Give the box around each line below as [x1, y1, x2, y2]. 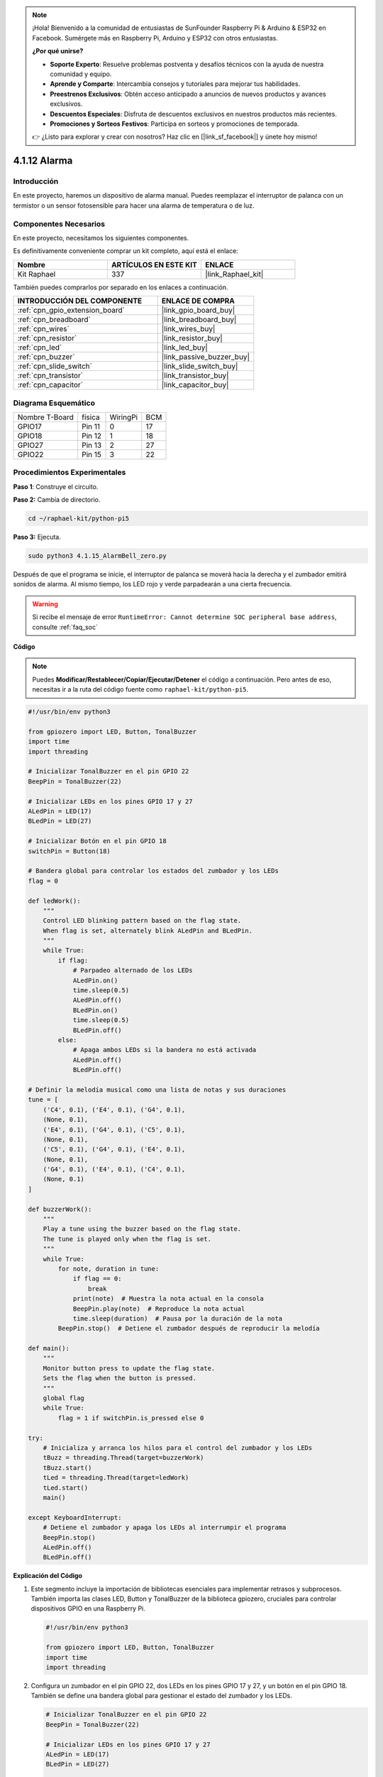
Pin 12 [82, 431, 102, 441]
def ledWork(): [28, 896, 81, 905]
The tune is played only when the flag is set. [43, 1235, 212, 1243]
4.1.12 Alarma [13, 155, 73, 167]
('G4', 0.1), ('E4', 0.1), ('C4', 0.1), [43, 1166, 186, 1174]
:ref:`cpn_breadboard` [17, 315, 91, 325]
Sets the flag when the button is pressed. [43, 1374, 196, 1383]
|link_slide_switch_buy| [161, 361, 238, 371]
